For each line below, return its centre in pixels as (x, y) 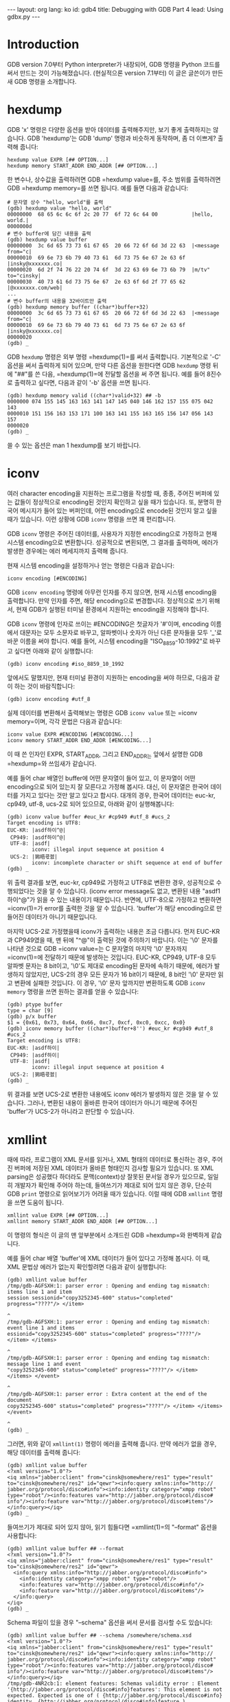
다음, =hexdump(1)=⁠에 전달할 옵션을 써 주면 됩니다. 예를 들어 (124, 374)
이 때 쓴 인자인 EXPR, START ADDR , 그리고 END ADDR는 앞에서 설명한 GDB (105, 755)
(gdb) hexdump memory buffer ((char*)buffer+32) (78, 307)
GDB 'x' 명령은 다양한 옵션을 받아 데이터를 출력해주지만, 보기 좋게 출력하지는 (109, 129)
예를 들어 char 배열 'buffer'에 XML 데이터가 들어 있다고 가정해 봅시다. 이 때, (109, 1258)
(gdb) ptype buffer (35, 1005)
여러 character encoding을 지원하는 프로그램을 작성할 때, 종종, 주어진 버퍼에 (110, 493)
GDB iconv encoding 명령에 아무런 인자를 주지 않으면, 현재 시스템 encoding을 (112, 592)
